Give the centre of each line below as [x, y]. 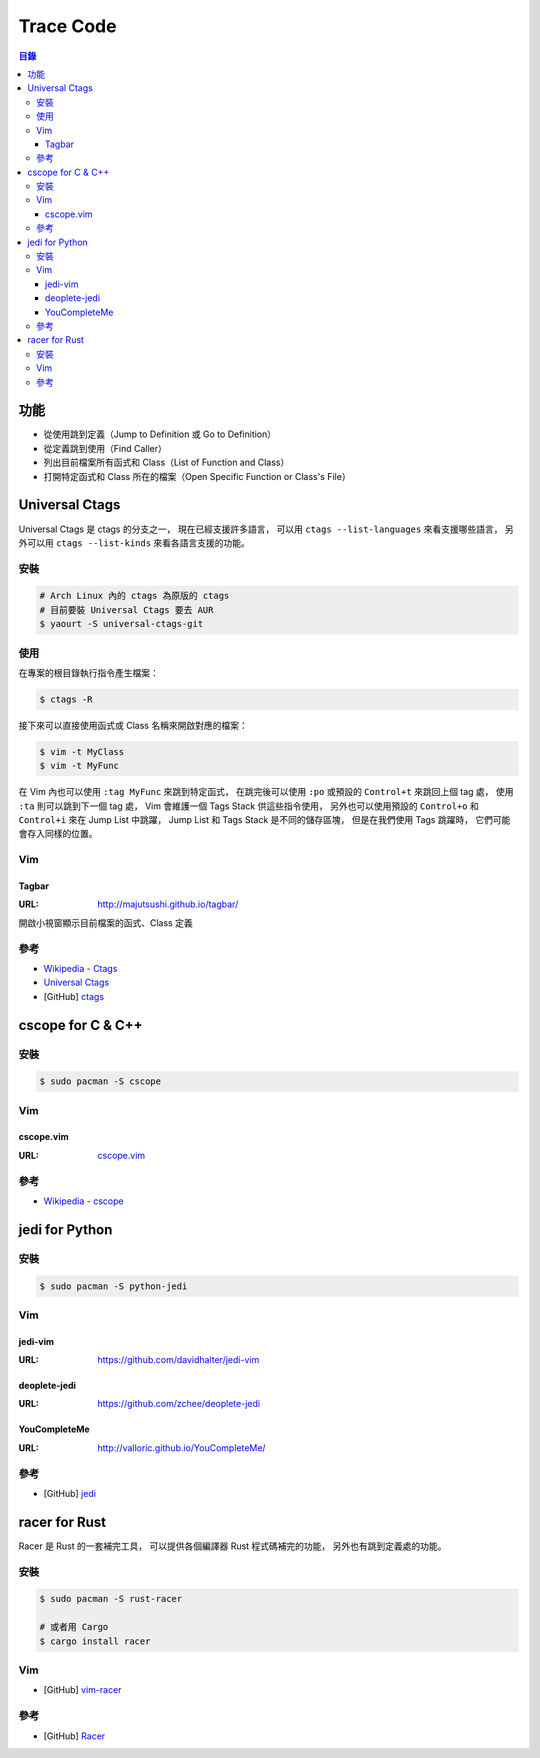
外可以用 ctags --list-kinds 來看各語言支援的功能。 [134, 542]
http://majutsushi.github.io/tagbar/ [168, 904]
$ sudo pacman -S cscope [100, 1081]
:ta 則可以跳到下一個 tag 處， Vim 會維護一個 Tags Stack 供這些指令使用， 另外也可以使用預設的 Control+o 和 [248, 806]
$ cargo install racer [95, 1641]
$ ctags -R [66, 699]
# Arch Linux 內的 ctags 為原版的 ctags [134, 596]
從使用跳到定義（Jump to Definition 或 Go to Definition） [160, 434]
